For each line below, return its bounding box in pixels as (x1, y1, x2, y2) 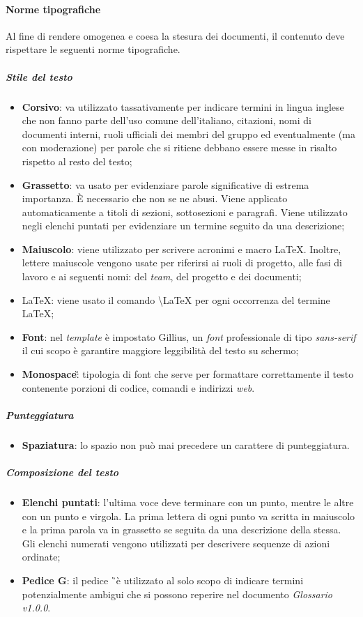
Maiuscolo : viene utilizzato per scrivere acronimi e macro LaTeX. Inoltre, (22, 241, 341, 256)
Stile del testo (6, 69, 72, 84)
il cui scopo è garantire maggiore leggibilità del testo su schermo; (22, 343, 299, 358)
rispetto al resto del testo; (22, 153, 132, 168)
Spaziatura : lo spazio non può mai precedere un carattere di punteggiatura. (22, 437, 350, 452)
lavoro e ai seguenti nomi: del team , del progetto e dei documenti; (22, 269, 302, 284)
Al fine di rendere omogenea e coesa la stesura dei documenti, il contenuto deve (6, 28, 345, 43)
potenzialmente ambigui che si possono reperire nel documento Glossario (22, 586, 333, 601)
